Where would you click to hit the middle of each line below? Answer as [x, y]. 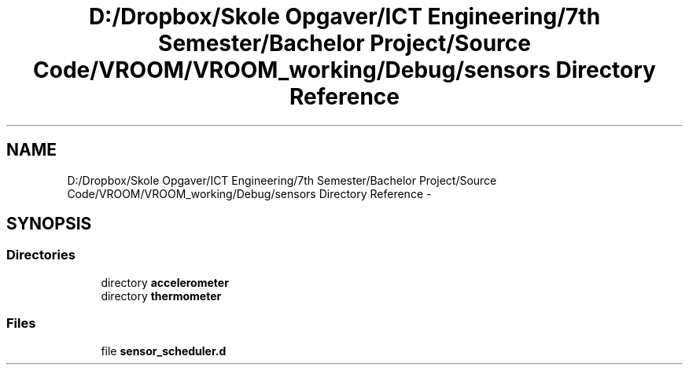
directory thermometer [161, 296]
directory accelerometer [165, 282]
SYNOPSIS [49, 224]
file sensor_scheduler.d [164, 351]
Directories [41, 255]
